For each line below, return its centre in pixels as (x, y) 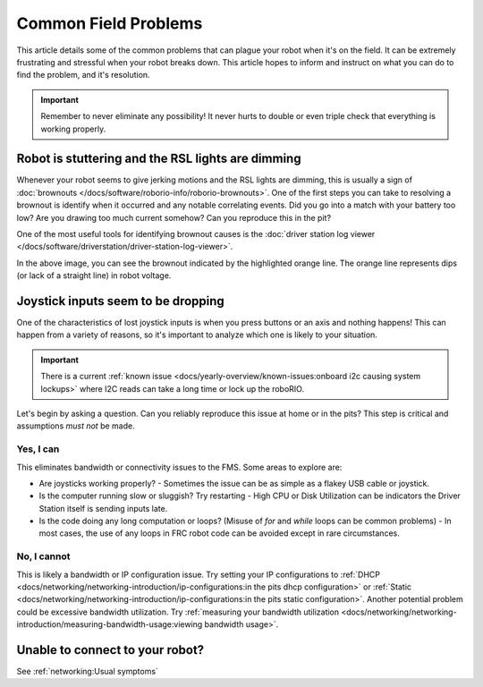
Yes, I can (38, 449)
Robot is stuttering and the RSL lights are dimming (159, 159)
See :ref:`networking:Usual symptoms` (87, 672)
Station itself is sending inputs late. (103, 508)
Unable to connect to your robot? (110, 650)
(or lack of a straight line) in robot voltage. (94, 276)
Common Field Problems (110, 23)
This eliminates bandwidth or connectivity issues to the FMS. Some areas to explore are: (179, 467)
